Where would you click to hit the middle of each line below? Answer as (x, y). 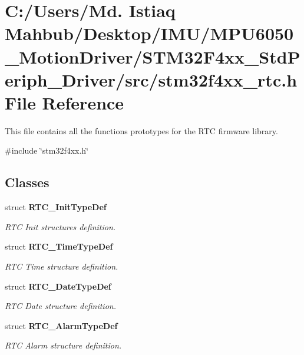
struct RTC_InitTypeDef (56, 207)
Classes (27, 182)
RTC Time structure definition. (62, 266)
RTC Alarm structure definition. (63, 345)
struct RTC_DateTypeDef (58, 286)
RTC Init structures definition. (60, 226)
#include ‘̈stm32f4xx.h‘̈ (47, 150)
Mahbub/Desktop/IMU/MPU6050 (149, 33)
